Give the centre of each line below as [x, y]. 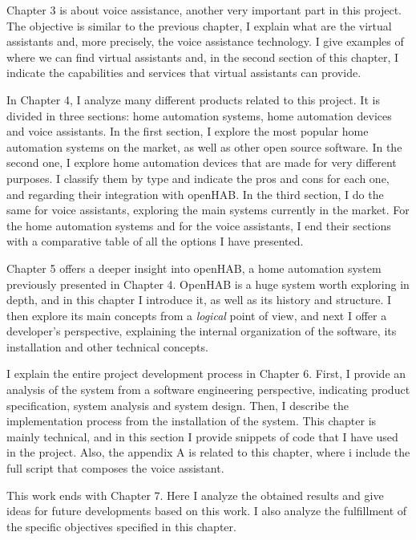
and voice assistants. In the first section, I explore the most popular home [188, 131]
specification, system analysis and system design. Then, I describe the [178, 405]
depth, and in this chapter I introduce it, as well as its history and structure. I [199, 300]
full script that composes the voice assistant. [115, 468]
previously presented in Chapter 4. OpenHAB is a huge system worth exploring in [208, 284]
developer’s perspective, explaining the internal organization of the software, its [202, 331]
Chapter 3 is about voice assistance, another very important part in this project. [204, 10]
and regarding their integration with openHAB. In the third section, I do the [195, 194]
